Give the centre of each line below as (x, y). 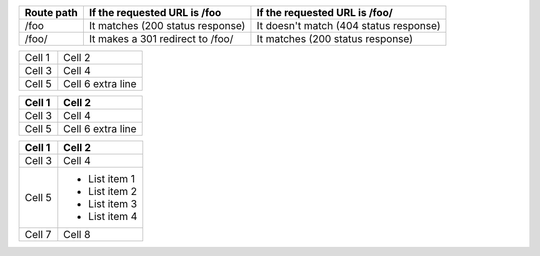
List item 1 (111, 178)
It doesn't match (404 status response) (348, 25)
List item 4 (113, 216)
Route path (51, 12)
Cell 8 (77, 234)
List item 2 (113, 191)
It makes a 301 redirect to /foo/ (161, 38)
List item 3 (113, 203)
